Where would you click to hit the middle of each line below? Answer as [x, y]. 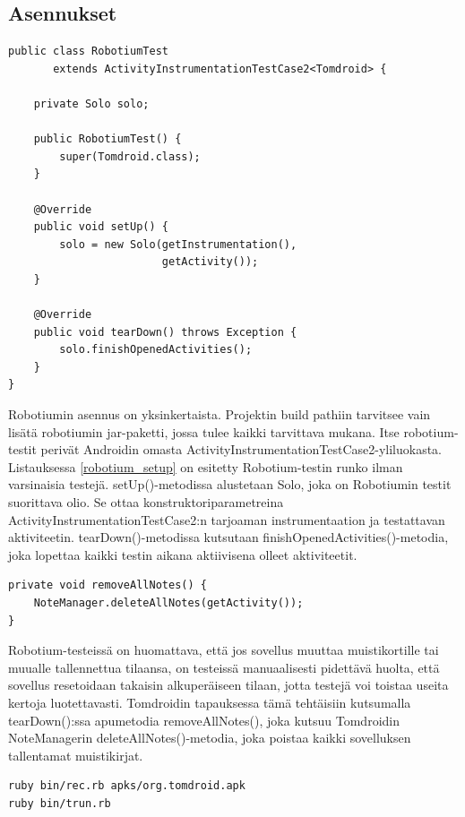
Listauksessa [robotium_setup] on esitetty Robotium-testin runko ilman [206, 466]
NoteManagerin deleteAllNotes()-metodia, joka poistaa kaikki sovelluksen [210, 738]
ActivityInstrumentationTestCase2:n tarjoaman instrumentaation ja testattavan [227, 519]
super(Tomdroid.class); [130, 156]
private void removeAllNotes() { [108, 585]
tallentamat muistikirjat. [76, 755]
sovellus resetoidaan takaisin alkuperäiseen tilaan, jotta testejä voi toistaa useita [228, 685]
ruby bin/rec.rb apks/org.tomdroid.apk [127, 786]
